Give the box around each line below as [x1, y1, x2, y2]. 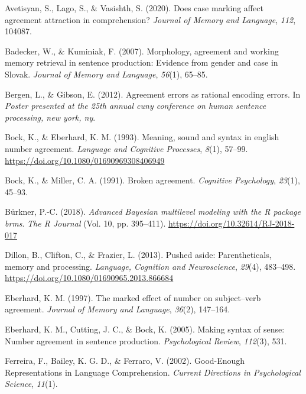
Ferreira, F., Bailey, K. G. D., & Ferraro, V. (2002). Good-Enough [5, 354, 245, 367]
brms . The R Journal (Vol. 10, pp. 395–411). [5, 217, 166, 229]
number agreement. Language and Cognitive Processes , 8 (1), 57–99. [5, 142, 248, 154]
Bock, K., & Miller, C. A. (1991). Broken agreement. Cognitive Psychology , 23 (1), [5, 174, 300, 186]
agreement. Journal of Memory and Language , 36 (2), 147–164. [5, 303, 230, 315]
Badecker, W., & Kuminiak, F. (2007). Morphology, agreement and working [5, 44, 279, 57]
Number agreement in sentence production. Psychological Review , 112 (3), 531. [5, 334, 287, 347]
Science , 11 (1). [5, 377, 58, 390]
